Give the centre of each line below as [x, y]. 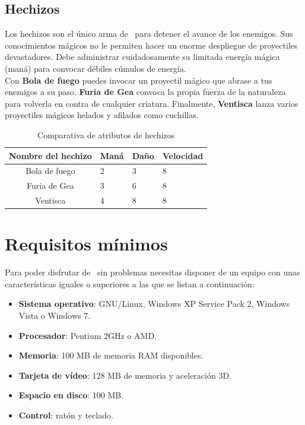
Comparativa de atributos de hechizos [106, 134]
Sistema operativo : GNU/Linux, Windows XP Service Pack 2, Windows [154, 304]
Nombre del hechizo [50, 155]
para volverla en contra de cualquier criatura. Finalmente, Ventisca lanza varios [152, 103]
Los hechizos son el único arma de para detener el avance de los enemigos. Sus [149, 34]
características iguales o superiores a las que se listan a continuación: [130, 283]
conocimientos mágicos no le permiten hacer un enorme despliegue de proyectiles [151, 45]
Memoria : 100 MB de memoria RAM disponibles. [111, 355]
